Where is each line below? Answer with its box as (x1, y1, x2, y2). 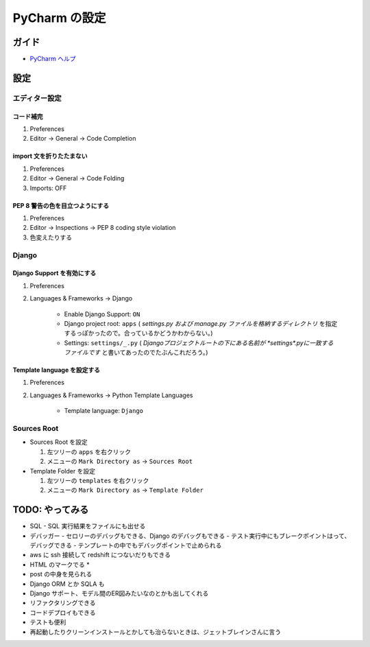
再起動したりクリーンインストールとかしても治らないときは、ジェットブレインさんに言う (29, 628, 281, 636)
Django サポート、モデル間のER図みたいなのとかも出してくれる (29, 589, 209, 597)
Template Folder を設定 (29, 467, 96, 475)
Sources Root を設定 (29, 438, 88, 446)
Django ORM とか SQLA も (29, 580, 105, 588)
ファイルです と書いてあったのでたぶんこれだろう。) (64, 349, 208, 357)
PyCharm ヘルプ (29, 55, 76, 63)
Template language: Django (64, 407, 144, 415)
